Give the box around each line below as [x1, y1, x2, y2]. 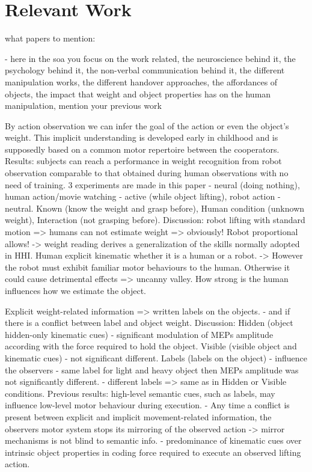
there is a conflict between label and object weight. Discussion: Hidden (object [5, 316, 293, 329]
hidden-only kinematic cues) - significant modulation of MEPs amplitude [5, 328, 274, 340]
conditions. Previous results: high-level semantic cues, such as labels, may [5, 387, 275, 399]
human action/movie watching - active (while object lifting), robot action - [5, 190, 281, 203]
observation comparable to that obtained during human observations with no [5, 167, 289, 179]
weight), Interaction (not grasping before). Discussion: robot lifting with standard [5, 213, 305, 226]
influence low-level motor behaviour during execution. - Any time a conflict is [5, 399, 290, 411]
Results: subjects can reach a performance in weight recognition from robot [5, 155, 282, 167]
